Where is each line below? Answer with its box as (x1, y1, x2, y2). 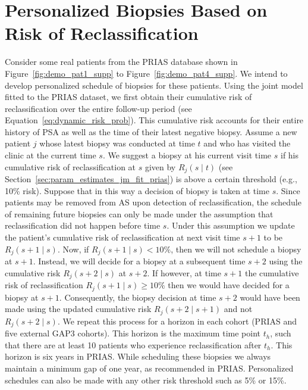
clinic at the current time (5, 149, 96, 161)
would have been (240, 291, 300, 303)
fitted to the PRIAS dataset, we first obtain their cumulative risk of (5, 91, 252, 103)
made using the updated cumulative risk (5, 302, 152, 315)
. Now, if (57, 242, 89, 255)
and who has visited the (203, 137, 291, 149)
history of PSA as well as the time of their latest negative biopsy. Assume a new (5, 125, 297, 138)
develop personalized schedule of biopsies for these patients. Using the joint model (5, 79, 303, 91)
